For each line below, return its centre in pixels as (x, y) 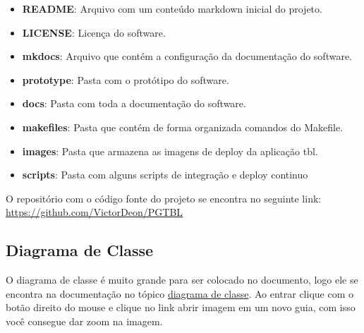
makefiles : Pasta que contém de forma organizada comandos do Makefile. (183, 127)
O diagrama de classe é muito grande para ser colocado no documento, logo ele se (182, 280)
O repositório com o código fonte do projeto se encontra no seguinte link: (164, 198)
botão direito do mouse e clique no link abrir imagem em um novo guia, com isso (181, 307)
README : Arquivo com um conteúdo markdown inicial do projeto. (172, 8)
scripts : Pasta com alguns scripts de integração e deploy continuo (165, 175)
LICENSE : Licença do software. (94, 32)
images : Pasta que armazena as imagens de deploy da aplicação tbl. (170, 151)
